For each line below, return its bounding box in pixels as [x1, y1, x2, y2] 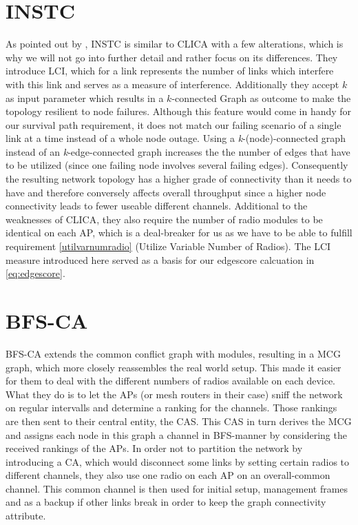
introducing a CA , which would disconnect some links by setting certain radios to [6, 454, 350, 469]
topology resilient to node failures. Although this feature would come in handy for [6, 104, 352, 119]
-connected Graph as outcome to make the [171, 90, 351, 105]
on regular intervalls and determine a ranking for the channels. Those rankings [6, 400, 337, 415]
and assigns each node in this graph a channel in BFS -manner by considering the [6, 427, 347, 442]
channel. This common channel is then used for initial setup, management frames [6, 481, 348, 495]
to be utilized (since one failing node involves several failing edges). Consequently [6, 158, 348, 172]
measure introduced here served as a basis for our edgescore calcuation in [6, 252, 315, 267]
